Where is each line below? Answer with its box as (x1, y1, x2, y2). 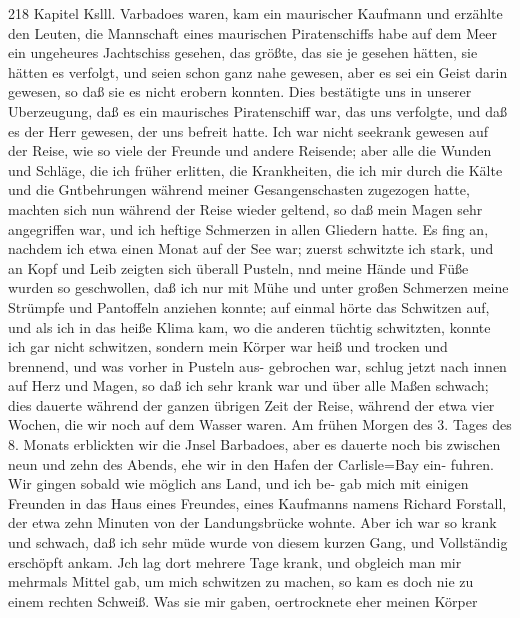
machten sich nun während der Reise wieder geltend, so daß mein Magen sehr (8, 198, 483, 219)
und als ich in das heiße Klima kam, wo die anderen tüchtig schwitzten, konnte (8, 316, 491, 337)
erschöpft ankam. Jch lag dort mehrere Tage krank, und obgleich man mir (8, 551, 462, 572)
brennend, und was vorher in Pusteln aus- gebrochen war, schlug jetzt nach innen (8, 355, 507, 376)
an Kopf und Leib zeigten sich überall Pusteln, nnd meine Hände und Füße (8, 257, 469, 278)
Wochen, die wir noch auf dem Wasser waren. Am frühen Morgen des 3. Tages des (8, 414, 512, 435)
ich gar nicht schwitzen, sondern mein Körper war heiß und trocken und (8, 336, 448, 357)
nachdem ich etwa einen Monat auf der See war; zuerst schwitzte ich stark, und (8, 238, 494, 259)
